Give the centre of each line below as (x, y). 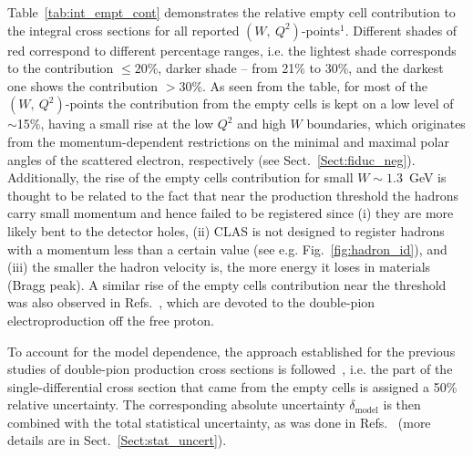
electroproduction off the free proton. (111, 320)
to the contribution (61, 68)
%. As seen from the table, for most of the (309, 85)
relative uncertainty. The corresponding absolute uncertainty (176, 404)
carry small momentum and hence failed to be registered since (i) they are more (231, 213)
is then (402, 404)
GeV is (427, 177)
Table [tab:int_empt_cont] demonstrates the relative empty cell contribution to (231, 12)
